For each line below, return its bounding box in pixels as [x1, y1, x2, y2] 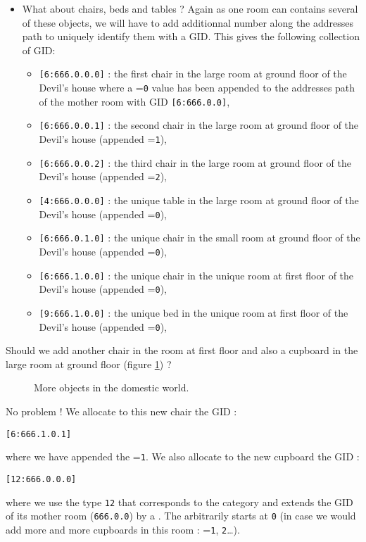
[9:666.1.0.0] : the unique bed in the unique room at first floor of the [39, 305, 348, 320]
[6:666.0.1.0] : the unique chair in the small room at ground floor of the [39, 230, 360, 245]
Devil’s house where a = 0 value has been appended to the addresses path [39, 80, 355, 95]
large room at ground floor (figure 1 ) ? [6, 356, 172, 371]
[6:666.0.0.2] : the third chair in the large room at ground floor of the [39, 155, 351, 170]
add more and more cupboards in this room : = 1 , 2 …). [6, 522, 240, 536]
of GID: [22, 42, 56, 57]
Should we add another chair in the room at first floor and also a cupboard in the [6, 343, 358, 358]
